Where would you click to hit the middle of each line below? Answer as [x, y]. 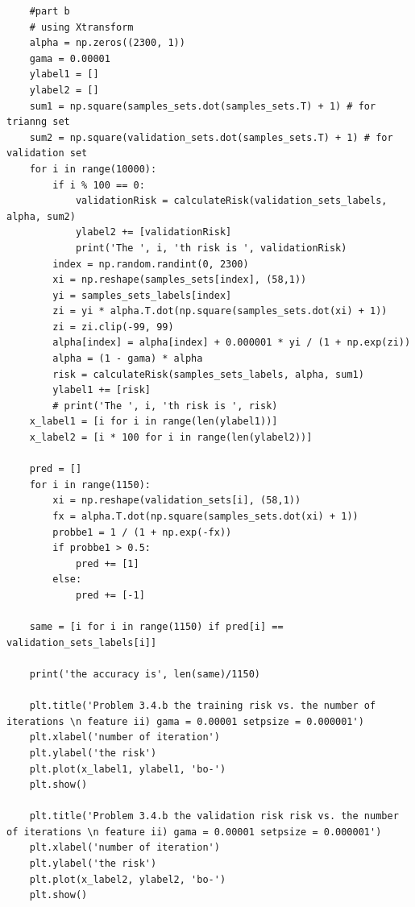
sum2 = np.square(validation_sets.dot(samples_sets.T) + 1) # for [211, 137]
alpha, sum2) [41, 216]
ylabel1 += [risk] [102, 390]
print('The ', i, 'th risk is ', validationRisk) [211, 248]
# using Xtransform [81, 27]
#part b [50, 11]
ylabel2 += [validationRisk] [154, 232]
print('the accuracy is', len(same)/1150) [145, 674]
